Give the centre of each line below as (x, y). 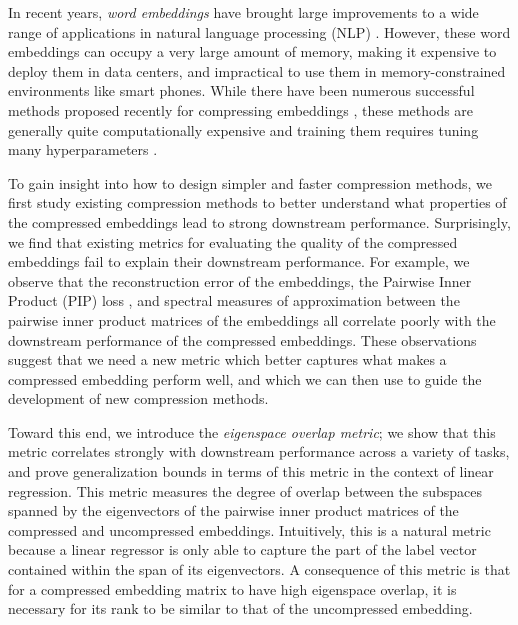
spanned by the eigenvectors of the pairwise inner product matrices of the (233, 510)
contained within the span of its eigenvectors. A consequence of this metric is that (259, 569)
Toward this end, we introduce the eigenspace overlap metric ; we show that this (252, 431)
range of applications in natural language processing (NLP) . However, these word (259, 31)
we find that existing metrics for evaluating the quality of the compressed (233, 241)
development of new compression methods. (138, 398)
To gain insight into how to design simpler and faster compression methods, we (250, 182)
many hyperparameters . (83, 149)
